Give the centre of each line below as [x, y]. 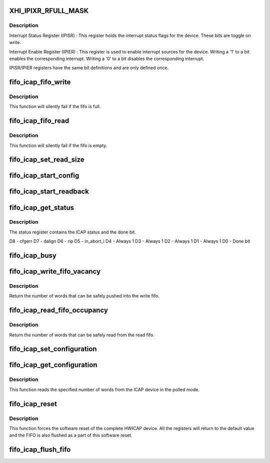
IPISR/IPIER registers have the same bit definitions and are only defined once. [89, 68]
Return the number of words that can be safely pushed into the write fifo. [84, 296]
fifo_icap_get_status [42, 207]
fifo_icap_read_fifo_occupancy [59, 310]
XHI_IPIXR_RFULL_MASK [49, 11]
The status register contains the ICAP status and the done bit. [72, 232]
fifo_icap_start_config [44, 176]
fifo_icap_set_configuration [53, 349]
